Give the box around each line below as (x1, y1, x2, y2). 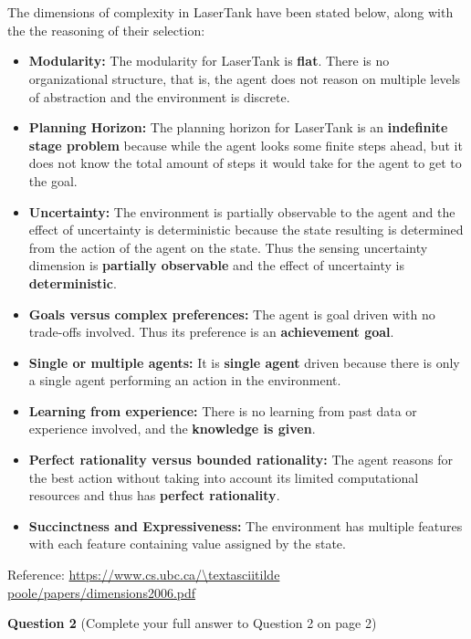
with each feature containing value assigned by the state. (28, 534, 346, 553)
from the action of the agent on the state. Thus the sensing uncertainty (28, 237, 428, 257)
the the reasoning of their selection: (7, 20, 205, 39)
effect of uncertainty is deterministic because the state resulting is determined (28, 220, 464, 239)
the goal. (28, 171, 78, 190)
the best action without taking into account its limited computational (28, 467, 419, 487)
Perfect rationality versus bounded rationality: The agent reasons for (28, 450, 453, 469)
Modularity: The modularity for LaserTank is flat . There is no (28, 51, 390, 70)
